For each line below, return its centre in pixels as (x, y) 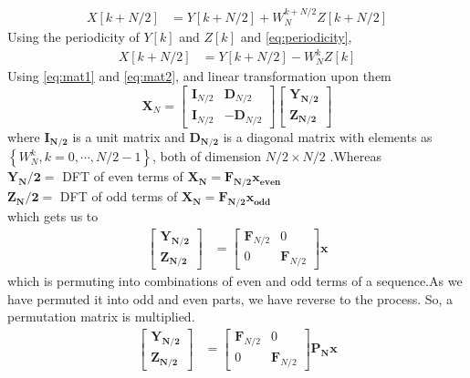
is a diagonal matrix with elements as (328, 136)
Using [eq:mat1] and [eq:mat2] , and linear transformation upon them (199, 76)
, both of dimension (207, 156)
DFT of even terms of (123, 176)
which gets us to (53, 216)
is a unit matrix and (129, 136)
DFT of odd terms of (119, 196)
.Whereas (356, 156)
